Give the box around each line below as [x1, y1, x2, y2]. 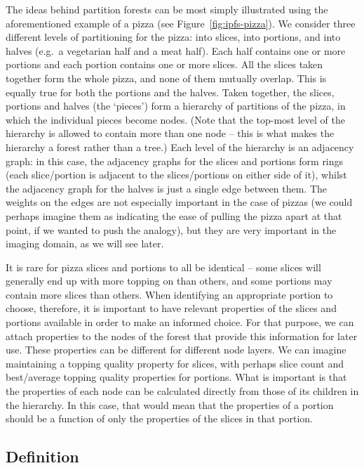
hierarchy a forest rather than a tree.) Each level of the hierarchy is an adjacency [6, 139, 354, 154]
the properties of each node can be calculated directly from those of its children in [6, 384, 359, 398]
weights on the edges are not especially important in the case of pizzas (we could [6, 195, 353, 209]
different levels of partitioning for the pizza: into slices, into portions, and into [6, 30, 341, 44]
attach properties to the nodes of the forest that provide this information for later [6, 328, 358, 343]
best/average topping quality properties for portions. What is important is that [6, 370, 347, 384]
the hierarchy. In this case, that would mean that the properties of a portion [6, 397, 334, 412]
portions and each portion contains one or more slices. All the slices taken [6, 57, 323, 72]
